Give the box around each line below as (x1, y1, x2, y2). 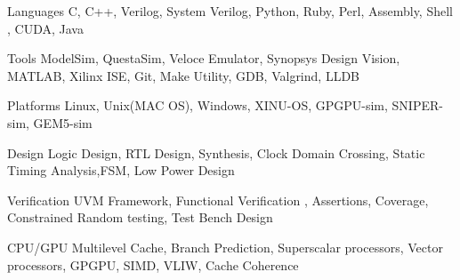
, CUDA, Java (7, 19, 84, 37)
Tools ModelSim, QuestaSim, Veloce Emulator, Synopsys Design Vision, (7, 49, 400, 68)
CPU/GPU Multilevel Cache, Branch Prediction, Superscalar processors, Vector (7, 237, 443, 256)
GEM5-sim (33, 113, 93, 132)
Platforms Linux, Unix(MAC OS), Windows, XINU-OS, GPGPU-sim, (7, 96, 388, 115)
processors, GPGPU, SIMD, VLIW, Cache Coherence (7, 255, 299, 274)
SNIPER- (391, 96, 443, 115)
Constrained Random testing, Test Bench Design (7, 208, 273, 227)
